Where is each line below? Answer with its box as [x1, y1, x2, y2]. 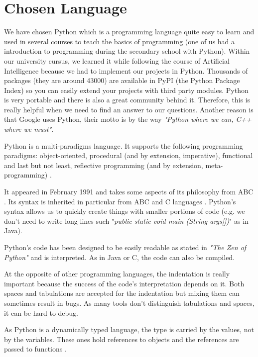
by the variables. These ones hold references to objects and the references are [4, 334, 239, 344]
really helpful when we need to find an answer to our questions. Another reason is [4, 104, 254, 114]
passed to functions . [4, 344, 67, 354]
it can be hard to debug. [4, 307, 79, 318]
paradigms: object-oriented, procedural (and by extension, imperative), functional [4, 150, 253, 161]
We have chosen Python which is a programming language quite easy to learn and [4, 26, 255, 37]
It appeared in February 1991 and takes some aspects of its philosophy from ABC [4, 186, 254, 197]
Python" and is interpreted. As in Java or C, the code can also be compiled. [4, 252, 235, 262]
